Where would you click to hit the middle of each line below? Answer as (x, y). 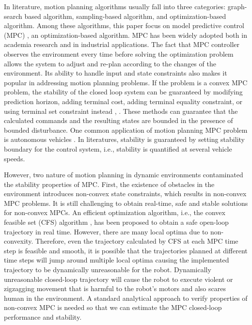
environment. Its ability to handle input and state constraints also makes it (116, 73)
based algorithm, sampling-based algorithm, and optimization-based (125, 16)
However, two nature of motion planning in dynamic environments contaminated (124, 175)
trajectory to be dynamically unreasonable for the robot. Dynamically (108, 270)
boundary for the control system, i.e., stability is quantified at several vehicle (118, 148)
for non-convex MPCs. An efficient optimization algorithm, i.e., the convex (115, 212)
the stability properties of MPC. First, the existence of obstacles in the (109, 184)
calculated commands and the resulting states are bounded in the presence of (118, 120)
